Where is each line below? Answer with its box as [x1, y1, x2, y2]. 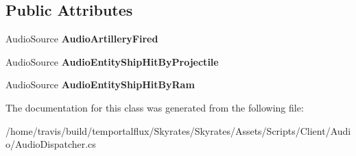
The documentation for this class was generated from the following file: [5, 100, 304, 114]
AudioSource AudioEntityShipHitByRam [5, 77, 195, 92]
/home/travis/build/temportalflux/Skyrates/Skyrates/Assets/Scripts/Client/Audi [5, 123, 351, 138]
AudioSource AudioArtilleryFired [5, 31, 158, 46]
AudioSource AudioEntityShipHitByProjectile [5, 54, 219, 68]
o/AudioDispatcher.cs [5, 137, 96, 151]
